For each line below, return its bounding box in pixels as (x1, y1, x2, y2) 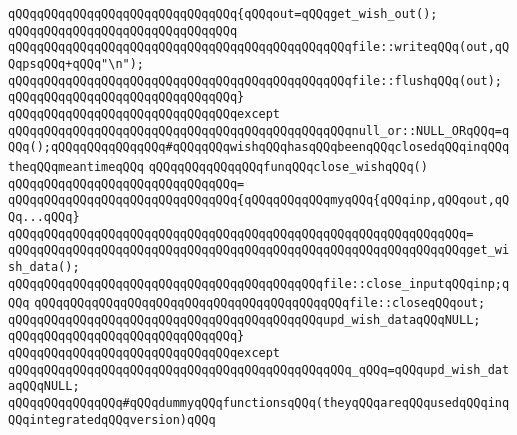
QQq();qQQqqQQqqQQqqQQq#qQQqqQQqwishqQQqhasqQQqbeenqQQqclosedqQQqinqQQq (8, 140, 510, 155)
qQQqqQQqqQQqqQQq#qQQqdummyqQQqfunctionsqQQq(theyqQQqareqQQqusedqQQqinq (8, 396, 510, 411)
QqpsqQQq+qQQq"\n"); (8, 56, 145, 71)
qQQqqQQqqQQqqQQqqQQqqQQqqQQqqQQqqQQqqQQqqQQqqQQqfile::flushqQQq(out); (8, 73, 502, 88)
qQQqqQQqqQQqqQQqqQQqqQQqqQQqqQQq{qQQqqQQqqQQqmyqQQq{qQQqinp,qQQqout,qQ (8, 193, 510, 208)
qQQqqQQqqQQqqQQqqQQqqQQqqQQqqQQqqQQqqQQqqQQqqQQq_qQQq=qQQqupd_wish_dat (8, 362, 510, 377)
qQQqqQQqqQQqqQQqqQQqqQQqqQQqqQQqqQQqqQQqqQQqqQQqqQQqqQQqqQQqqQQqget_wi (8, 243, 510, 258)
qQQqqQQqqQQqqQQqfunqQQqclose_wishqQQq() (148, 159, 428, 174)
